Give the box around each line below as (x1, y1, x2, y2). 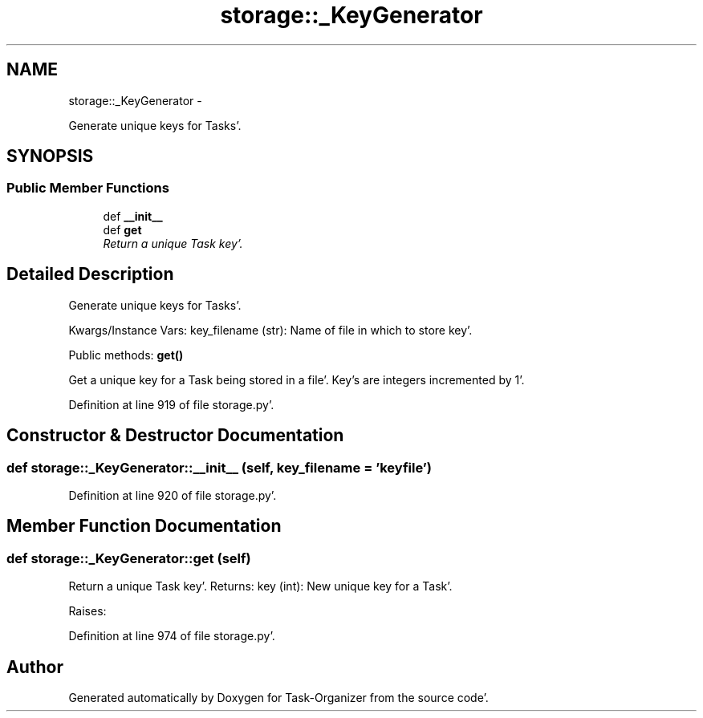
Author (6, 656, 63, 677)
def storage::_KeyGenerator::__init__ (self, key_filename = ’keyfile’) (6, 459, 433, 476)
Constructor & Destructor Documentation (6, 425, 344, 446)
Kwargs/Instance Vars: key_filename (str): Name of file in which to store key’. (68, 322, 473, 337)
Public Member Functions (6, 180, 169, 197)
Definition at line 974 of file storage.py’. (68, 629, 275, 643)
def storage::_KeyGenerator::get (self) (6, 550, 251, 566)
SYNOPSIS (6, 146, 94, 167)
